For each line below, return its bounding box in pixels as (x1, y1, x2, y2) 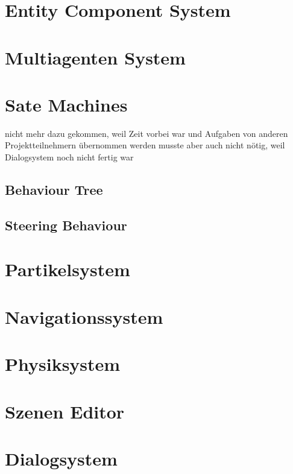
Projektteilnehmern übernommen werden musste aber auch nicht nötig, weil (5, 139, 285, 151)
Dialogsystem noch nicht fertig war (5, 151, 134, 163)
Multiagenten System (5, 45, 186, 69)
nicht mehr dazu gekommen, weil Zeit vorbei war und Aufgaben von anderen (5, 127, 288, 139)
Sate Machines (5, 92, 128, 116)
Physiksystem (5, 352, 121, 376)
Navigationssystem (5, 304, 163, 329)
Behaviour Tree (5, 180, 103, 199)
